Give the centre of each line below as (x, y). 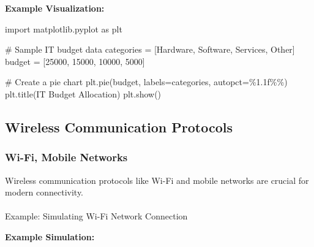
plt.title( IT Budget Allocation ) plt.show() (83, 93)
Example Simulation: (50, 236)
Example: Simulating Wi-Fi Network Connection (96, 216)
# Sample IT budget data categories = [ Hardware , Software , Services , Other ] (150, 49)
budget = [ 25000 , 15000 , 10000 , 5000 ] (75, 61)
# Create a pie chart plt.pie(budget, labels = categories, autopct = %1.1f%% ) (146, 82)
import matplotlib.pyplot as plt (64, 28)
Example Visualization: (55, 8)
